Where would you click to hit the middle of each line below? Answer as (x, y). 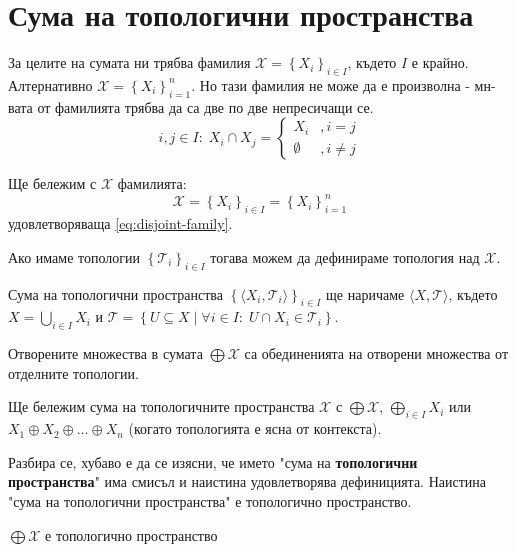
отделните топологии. (73, 372)
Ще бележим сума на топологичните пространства (161, 406)
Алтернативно (50, 84)
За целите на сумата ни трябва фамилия (129, 62)
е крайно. (440, 62)
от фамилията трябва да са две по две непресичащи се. (205, 106)
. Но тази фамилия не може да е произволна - (330, 84)
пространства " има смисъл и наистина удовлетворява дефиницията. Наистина (247, 481)
